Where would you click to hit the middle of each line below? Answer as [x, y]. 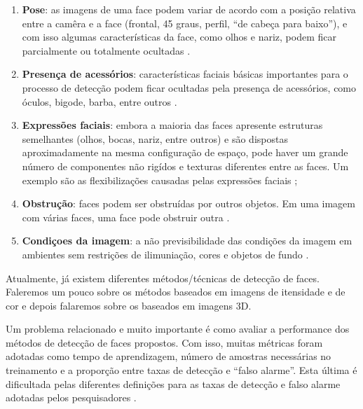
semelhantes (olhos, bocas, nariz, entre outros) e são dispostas [155, 138]
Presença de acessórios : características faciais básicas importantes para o [185, 74]
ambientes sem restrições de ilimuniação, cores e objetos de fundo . [165, 254]
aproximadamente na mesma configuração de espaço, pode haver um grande [185, 152]
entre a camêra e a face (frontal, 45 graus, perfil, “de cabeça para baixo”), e [185, 23]
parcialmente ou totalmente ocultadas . [106, 50]
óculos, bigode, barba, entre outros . [100, 101]
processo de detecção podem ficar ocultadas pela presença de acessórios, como [189, 87]
